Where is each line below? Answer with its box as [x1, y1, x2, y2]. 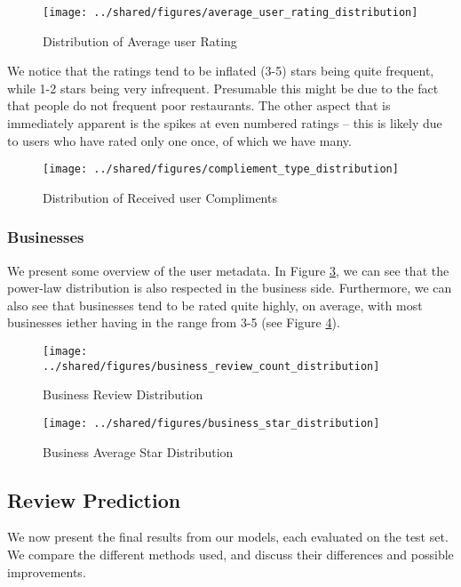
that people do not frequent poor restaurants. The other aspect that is [7, 96, 391, 115]
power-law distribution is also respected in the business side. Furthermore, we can [7, 278, 452, 297]
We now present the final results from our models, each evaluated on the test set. [7, 527, 449, 546]
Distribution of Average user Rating [43, 31, 237, 50]
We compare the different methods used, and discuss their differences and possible [7, 545, 454, 564]
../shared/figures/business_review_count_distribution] [43, 359, 380, 373]
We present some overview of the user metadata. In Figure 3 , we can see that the [7, 261, 449, 279]
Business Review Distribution [43, 385, 203, 404]
